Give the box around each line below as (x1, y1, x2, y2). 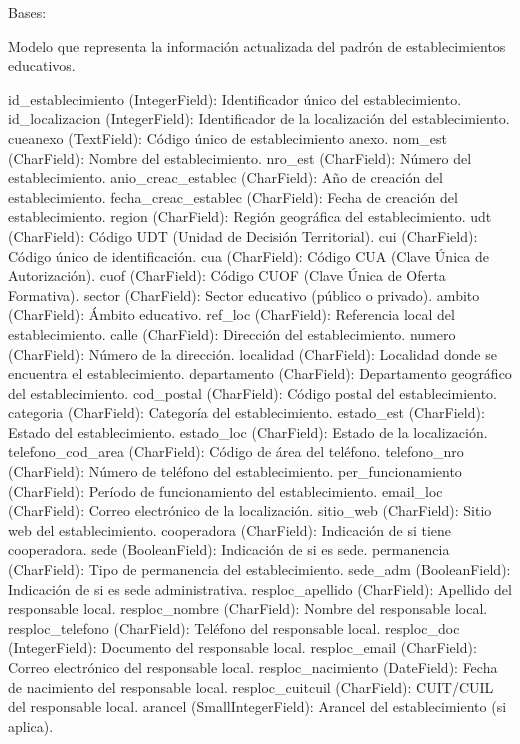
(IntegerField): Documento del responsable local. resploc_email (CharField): (8, 637, 477, 658)
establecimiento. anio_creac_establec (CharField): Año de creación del (8, 167, 443, 188)
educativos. (8, 55, 76, 76)
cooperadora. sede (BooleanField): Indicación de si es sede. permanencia (8, 539, 450, 560)
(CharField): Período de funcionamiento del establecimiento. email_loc (8, 480, 443, 501)
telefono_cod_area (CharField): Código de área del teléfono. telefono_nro (8, 441, 464, 462)
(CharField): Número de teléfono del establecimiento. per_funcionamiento (8, 461, 462, 482)
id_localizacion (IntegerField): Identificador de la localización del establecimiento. (8, 108, 510, 129)
